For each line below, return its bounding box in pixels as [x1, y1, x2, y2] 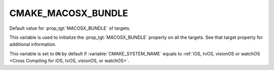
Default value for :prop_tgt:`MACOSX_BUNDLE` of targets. [9, 25, 131, 31]
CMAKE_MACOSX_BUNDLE [9, 8, 128, 19]
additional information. [9, 41, 57, 47]
